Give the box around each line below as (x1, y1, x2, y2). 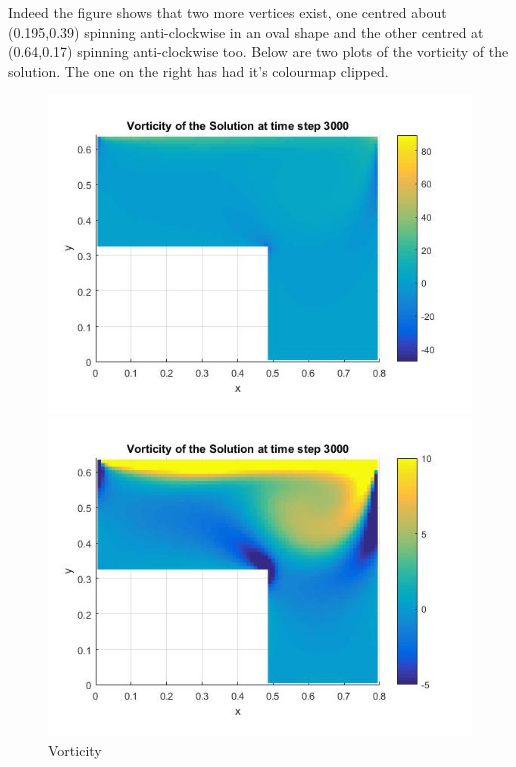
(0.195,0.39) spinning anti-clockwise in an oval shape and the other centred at (8, 21, 484, 42)
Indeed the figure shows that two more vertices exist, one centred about (8, 2, 447, 22)
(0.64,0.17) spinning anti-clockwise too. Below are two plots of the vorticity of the (8, 41, 509, 62)
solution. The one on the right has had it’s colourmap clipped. (8, 60, 389, 81)
